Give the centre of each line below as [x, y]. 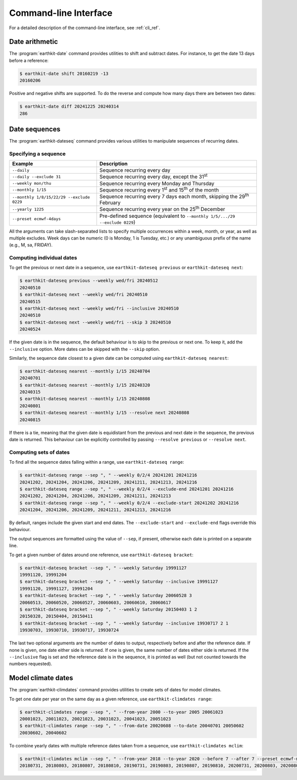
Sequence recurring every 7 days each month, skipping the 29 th [174, 196]
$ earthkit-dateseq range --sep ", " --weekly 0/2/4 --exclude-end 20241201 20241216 [126, 489]
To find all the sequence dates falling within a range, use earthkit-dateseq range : [97, 462]
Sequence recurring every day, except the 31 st [153, 176]
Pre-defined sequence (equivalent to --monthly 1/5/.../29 [167, 216]
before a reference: [29, 60]
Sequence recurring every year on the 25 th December [162, 209]
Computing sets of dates [40, 452]
